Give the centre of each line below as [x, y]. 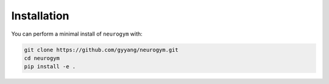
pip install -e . [50, 67]
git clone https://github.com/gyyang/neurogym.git [101, 50]
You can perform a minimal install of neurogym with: [77, 34]
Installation [40, 16]
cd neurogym [42, 58]
